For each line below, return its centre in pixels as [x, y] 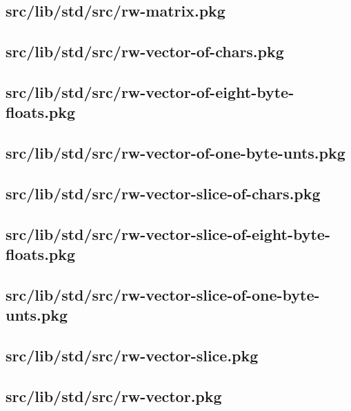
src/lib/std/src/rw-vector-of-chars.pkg [145, 51]
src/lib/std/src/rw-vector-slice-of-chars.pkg [163, 193]
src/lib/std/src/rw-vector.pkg [114, 395]
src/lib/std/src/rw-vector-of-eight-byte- [150, 91]
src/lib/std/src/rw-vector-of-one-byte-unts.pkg [175, 153]
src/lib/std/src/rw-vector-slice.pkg [132, 355]
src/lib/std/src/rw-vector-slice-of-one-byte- [163, 294]
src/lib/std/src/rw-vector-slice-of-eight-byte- [168, 233]
